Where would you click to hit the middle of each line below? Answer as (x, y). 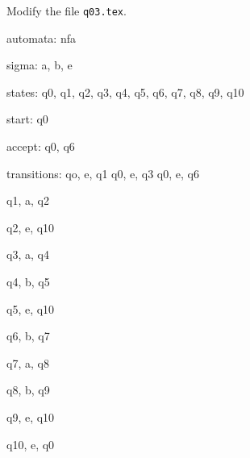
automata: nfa (41, 37)
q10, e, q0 (31, 444)
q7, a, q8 (28, 362)
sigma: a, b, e (40, 65)
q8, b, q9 (28, 390)
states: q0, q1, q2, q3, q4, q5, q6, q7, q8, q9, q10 (125, 92)
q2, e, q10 (31, 227)
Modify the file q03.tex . (67, 10)
